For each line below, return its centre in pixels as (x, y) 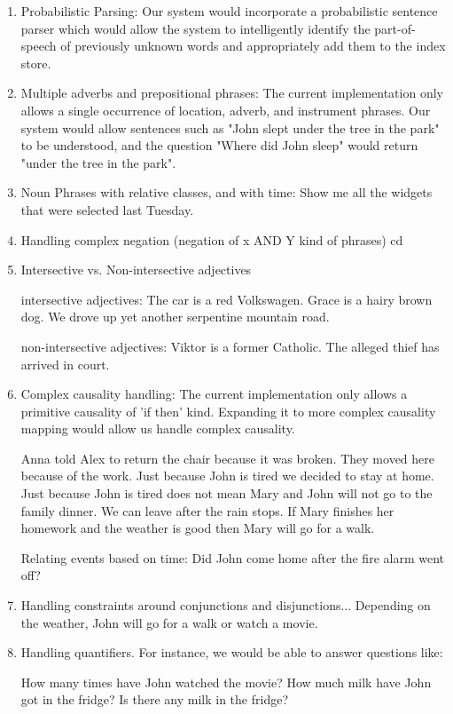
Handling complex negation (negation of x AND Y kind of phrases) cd (212, 239)
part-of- (395, 28)
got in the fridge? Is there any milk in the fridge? (154, 699)
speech (39, 46)
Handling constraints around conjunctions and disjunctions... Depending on (226, 605)
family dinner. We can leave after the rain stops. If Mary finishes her (207, 510)
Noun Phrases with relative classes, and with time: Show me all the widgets (226, 192)
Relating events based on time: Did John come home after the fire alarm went (232, 557)
